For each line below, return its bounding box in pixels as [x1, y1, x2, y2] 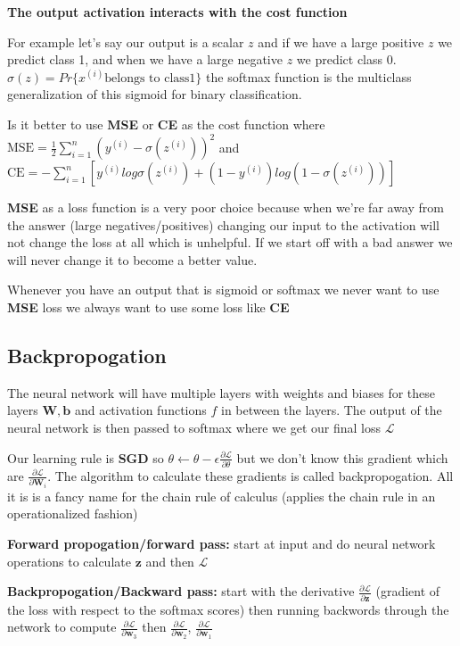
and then [145, 551, 194, 570]
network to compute [7, 617, 117, 636]
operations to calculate [7, 551, 131, 570]
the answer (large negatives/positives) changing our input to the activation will [7, 215, 439, 234]
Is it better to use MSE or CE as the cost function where [7, 114, 325, 133]
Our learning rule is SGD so [7, 448, 164, 467]
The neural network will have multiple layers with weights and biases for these [7, 383, 436, 402]
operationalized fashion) [7, 504, 138, 523]
